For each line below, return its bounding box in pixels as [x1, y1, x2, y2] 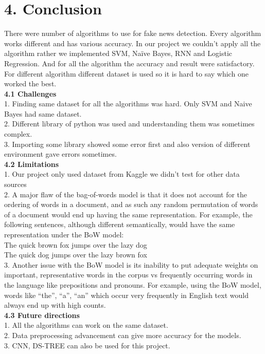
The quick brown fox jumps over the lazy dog [4, 239, 147, 250]
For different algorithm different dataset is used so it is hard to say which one [4, 68, 249, 79]
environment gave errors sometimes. [4, 148, 117, 159]
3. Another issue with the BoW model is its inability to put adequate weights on [4, 259, 258, 270]
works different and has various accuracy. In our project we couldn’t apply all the [4, 38, 261, 48]
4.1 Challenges [4, 88, 57, 99]
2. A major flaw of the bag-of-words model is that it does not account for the [4, 189, 248, 199]
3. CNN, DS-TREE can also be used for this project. [4, 340, 170, 350]
